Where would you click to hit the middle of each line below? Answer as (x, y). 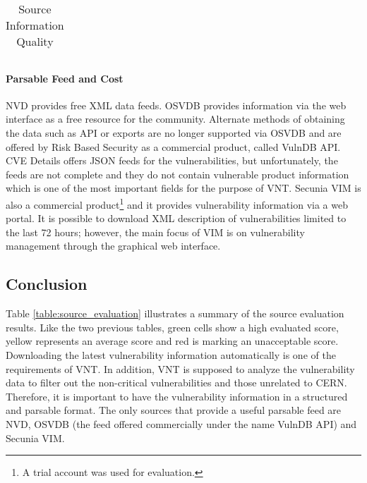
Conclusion (47, 284)
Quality (35, 41)
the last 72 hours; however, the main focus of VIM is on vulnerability (155, 232)
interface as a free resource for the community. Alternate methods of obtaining (175, 119)
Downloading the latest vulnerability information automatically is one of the (171, 354)
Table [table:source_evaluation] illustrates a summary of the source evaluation (175, 313)
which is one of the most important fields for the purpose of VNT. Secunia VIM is (183, 188)
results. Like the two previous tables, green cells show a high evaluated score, (172, 327)
